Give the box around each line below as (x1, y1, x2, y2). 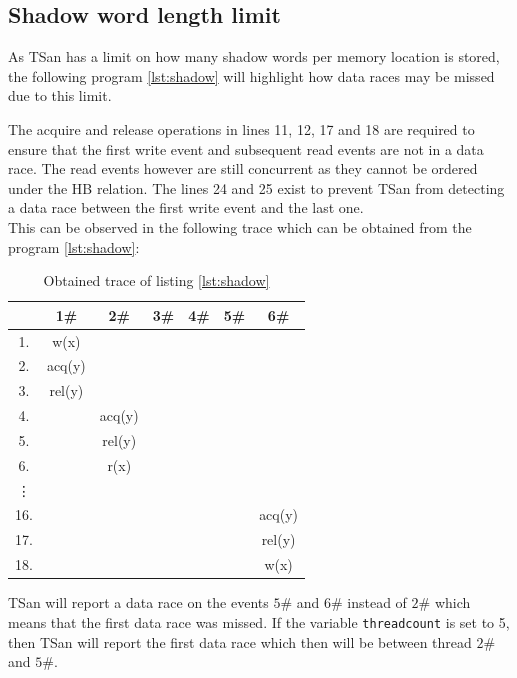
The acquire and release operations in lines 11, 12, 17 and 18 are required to (8, 118, 475, 139)
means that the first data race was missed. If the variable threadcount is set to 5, (8, 611, 510, 632)
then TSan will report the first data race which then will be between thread (8, 631, 472, 652)
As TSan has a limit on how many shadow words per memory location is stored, (8, 46, 500, 67)
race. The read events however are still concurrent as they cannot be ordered (8, 158, 478, 179)
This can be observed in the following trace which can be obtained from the (8, 216, 472, 237)
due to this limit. (8, 85, 112, 106)
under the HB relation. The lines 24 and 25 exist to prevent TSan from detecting (8, 177, 505, 198)
